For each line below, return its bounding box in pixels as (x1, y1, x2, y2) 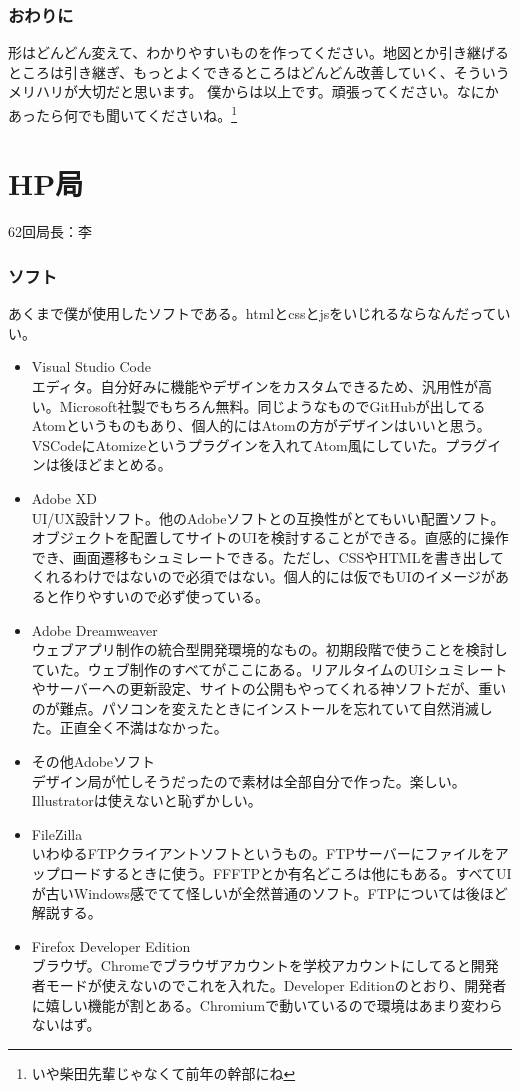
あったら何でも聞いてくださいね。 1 (8, 102, 238, 125)
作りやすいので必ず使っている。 (59, 585, 270, 606)
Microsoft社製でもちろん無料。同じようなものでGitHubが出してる (59, 395, 486, 416)
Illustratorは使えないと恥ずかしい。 (31, 790, 262, 811)
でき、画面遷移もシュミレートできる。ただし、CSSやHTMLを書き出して (31, 546, 504, 567)
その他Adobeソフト (31, 751, 156, 772)
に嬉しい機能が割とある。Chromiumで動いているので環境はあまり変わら (31, 994, 503, 1015)
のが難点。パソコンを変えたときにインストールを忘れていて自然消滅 (31, 697, 479, 718)
